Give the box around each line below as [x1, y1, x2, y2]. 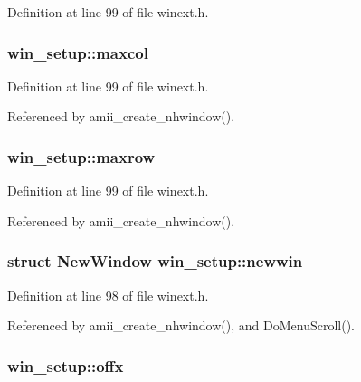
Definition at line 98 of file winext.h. [7, 285, 209, 304]
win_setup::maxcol [7, 41, 148, 63]
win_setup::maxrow [7, 145, 156, 167]
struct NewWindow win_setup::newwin [7, 250, 303, 272]
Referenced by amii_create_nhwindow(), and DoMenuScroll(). [7, 316, 355, 335]
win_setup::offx [7, 354, 124, 377]
